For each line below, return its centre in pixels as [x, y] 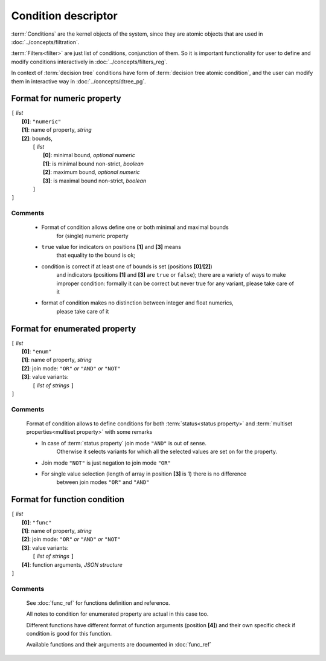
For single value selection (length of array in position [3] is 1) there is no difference [144, 474]
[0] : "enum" [37, 352]
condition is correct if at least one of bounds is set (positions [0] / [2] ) [127, 266]
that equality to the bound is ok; [96, 255]
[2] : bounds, [37, 138]
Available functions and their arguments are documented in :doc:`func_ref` [119, 645]
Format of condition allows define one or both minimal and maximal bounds [135, 227]
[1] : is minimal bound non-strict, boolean [94, 164]
